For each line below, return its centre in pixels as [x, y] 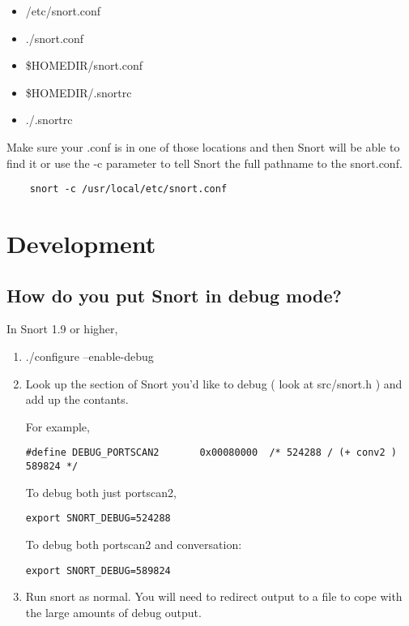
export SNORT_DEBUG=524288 [98, 519]
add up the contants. [77, 399]
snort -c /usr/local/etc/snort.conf [128, 189]
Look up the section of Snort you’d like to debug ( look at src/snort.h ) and [214, 383]
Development [81, 243]
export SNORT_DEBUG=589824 [98, 570]
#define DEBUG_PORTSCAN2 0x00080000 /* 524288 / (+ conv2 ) [211, 453]
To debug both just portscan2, [101, 492]
